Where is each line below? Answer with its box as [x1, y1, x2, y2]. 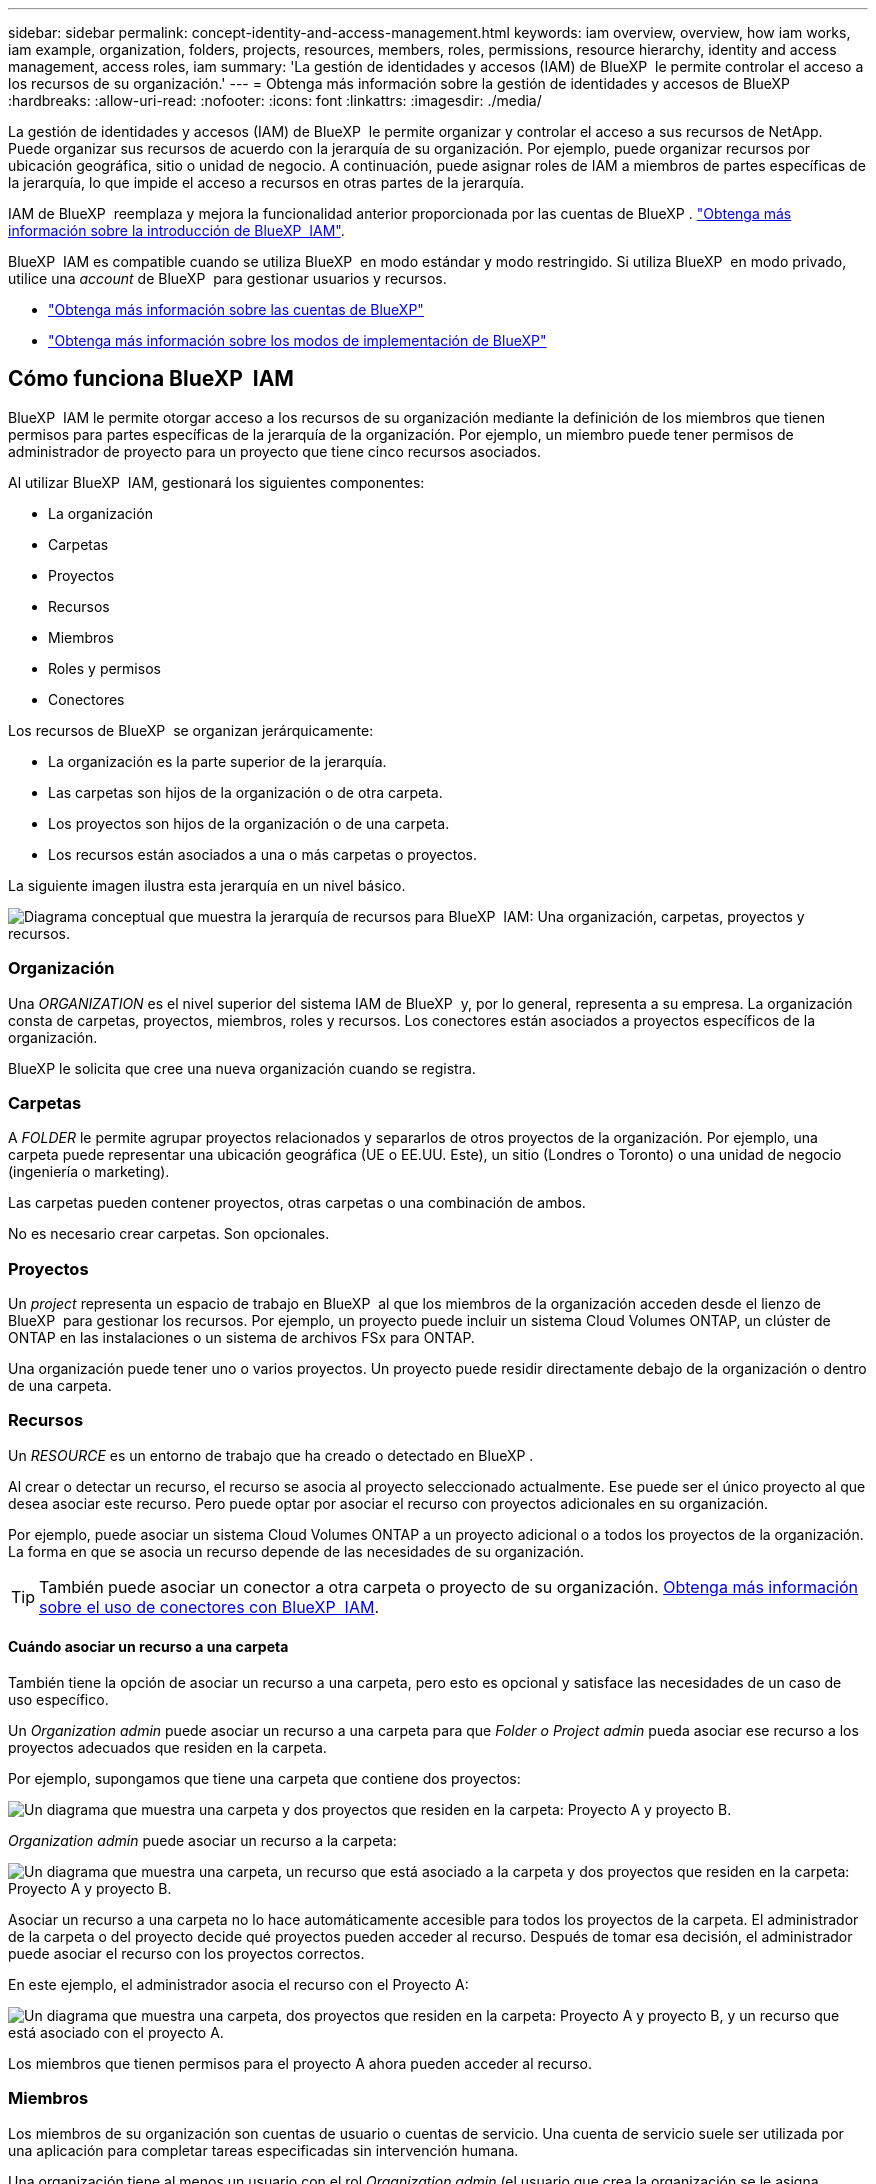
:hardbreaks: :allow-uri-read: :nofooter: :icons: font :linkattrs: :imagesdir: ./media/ [8, 92, 542, 109]
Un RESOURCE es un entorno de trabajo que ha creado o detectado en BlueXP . [8, 1446, 534, 1464]
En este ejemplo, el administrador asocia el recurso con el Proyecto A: [8, 1976, 469, 1994]
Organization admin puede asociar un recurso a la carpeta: [8, 1832, 397, 1850]
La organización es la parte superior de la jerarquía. [48, 752, 387, 770]
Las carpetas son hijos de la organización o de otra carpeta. [48, 783, 443, 801]
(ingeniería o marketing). [8, 1163, 170, 1181]
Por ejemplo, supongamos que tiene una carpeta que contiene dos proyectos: [8, 1770, 521, 1788]
